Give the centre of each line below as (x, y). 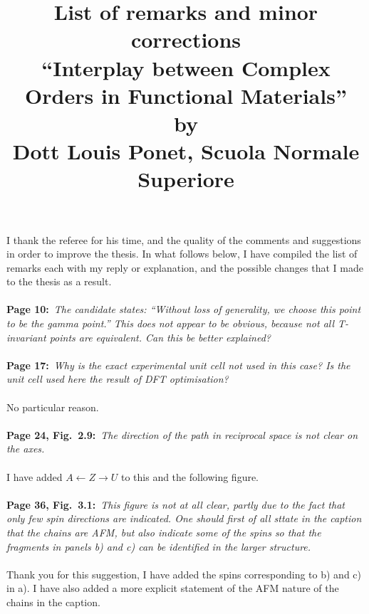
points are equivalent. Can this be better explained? (160, 337)
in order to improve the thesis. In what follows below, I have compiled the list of (182, 254)
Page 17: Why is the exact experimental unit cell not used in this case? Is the (178, 365)
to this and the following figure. (190, 476)
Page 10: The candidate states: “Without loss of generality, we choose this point (184, 309)
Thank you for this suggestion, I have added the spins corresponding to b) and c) (184, 574)
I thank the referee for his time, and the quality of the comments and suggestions (184, 239)
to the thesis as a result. (59, 281)
